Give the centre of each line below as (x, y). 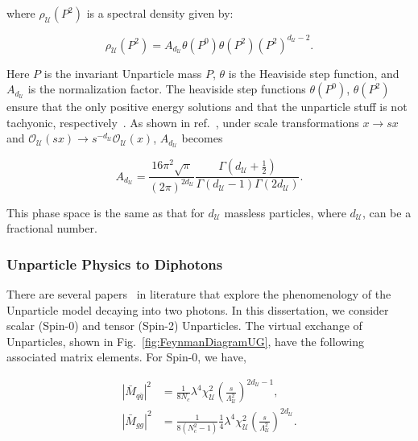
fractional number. (52, 228)
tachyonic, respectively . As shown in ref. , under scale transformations (183, 122)
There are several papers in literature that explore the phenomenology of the (199, 293)
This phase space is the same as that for (106, 212)
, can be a (387, 212)
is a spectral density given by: (160, 13)
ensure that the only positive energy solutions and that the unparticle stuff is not (207, 107)
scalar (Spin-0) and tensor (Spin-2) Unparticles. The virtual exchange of (184, 326)
